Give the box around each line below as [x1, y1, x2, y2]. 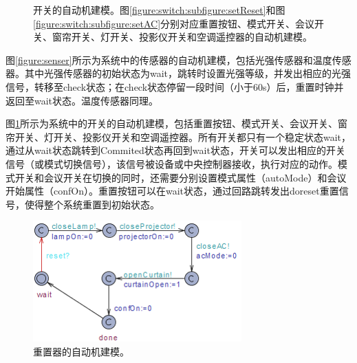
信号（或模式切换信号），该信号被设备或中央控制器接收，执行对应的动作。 [6, 156, 338, 170]
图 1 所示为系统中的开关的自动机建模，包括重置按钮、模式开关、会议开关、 [6, 116, 338, 131]
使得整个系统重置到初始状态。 [24, 197, 160, 211]
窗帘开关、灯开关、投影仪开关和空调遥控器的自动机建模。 [52, 30, 312, 44]
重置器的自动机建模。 [33, 344, 129, 358]
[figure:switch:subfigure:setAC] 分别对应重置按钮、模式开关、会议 [33, 16, 315, 30]
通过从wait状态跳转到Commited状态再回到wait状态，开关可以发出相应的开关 [6, 143, 345, 157]
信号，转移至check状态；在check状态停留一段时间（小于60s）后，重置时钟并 [6, 79, 344, 93]
